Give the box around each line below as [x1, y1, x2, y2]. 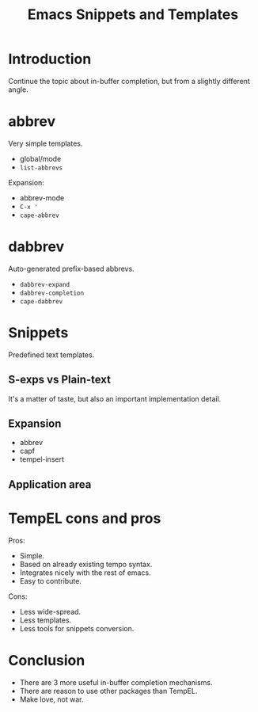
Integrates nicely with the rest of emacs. [19, 568, 152, 577]
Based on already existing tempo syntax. [19, 559, 153, 569]
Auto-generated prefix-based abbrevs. [8, 264, 135, 273]
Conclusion [8, 651, 85, 669]
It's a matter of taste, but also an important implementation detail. [8, 394, 222, 403]
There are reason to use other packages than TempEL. [19, 686, 198, 695]
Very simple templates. [8, 139, 83, 148]
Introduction [8, 50, 92, 68]
